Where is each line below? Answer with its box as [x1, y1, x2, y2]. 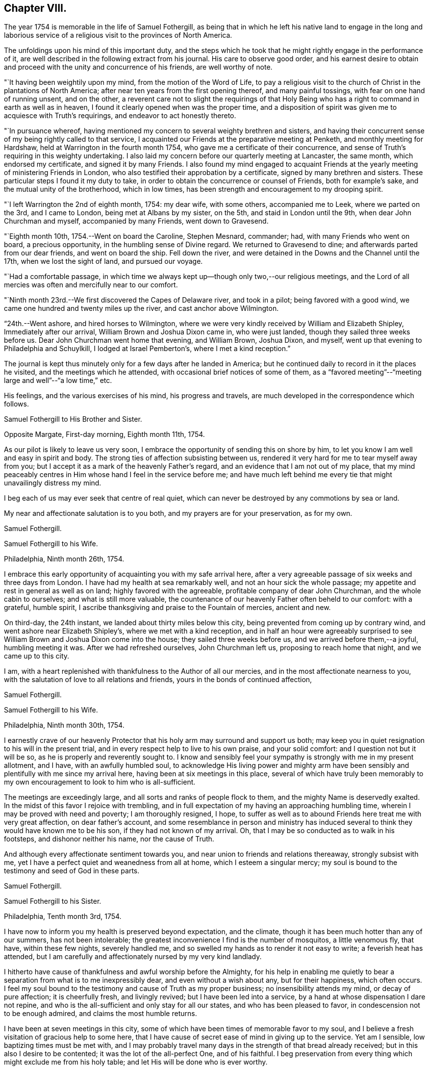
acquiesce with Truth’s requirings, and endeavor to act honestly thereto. [4, 111, 236, 120]
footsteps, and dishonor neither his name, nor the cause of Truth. [4, 835, 214, 843]
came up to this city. [4, 652, 70, 661]
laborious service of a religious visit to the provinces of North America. [4, 31, 232, 40]
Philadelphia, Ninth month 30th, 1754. [4, 721, 125, 730]
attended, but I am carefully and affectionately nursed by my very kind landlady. [4, 952, 262, 961]
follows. [4, 400, 29, 408]
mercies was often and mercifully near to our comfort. [4, 280, 178, 289]
